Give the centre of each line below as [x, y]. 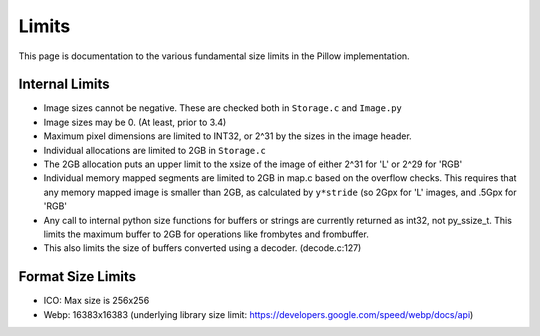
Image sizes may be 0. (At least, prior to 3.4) [135, 122]
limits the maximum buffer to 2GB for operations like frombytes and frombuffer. [206, 234]
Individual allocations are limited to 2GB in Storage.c [155, 150]
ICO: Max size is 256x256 [96, 301]
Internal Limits [64, 84]
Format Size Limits [77, 276]
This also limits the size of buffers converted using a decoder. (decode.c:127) [202, 248]
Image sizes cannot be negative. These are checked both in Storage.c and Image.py [222, 108]
